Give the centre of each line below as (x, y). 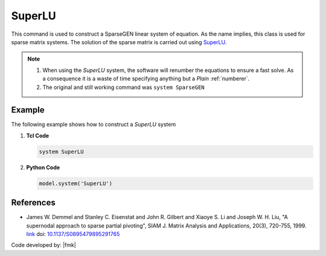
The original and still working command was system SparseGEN (123, 87)
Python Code (43, 167)
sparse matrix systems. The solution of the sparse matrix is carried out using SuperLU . (119, 42)
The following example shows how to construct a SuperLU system (94, 125)
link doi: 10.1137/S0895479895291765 (73, 234)
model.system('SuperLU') (76, 183)
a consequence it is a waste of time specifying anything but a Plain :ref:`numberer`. (146, 79)
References (33, 203)
